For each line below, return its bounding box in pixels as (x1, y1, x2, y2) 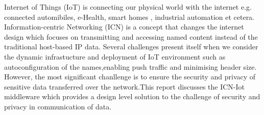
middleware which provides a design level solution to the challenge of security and (4, 91, 260, 102)
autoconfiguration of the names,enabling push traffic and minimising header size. (4, 61, 257, 72)
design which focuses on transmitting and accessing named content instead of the (4, 31, 258, 42)
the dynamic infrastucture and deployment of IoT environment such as (4, 51, 226, 62)
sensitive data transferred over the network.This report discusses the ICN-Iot (4, 81, 245, 92)
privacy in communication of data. (4, 101, 112, 111)
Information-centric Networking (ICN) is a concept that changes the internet (4, 21, 244, 32)
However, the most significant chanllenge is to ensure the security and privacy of (4, 71, 256, 82)
